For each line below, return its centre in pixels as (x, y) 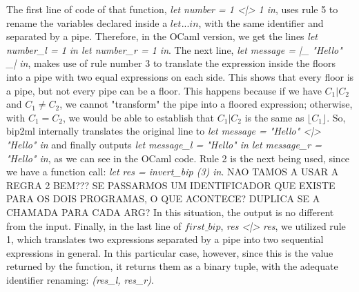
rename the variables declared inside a (87, 22)
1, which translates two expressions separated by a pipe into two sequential (165, 239)
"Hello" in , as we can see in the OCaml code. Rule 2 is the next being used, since (178, 158)
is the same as (274, 117)
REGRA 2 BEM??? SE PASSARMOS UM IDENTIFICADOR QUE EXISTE (171, 185)
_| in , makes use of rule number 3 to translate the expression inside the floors (171, 63)
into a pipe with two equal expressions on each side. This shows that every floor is (180, 76)
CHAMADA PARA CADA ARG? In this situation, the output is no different (170, 212)
